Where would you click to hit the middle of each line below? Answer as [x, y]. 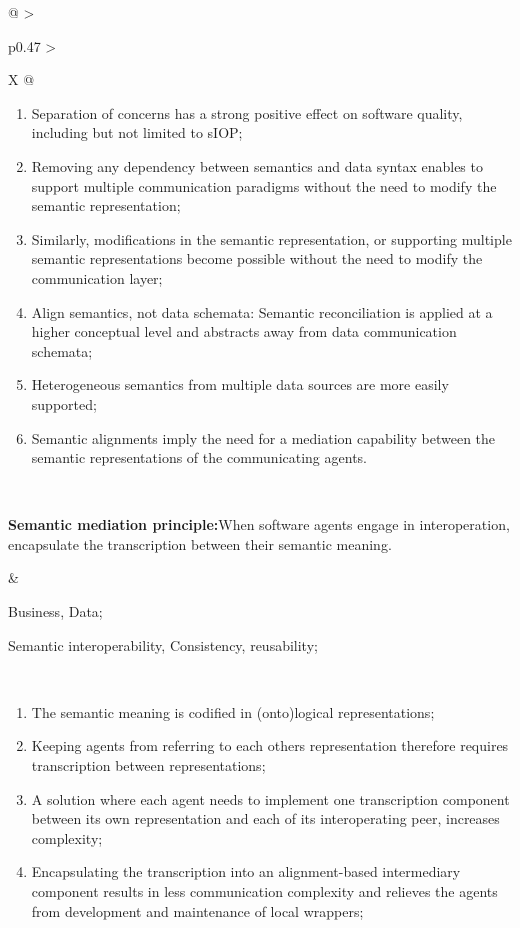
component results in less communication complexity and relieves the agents [264, 891]
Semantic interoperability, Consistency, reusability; [163, 644]
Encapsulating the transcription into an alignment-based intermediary [246, 871]
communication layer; [97, 277]
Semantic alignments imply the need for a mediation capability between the [263, 437]
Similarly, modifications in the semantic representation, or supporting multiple [271, 238]
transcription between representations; [148, 765]
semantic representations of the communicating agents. [199, 457]
